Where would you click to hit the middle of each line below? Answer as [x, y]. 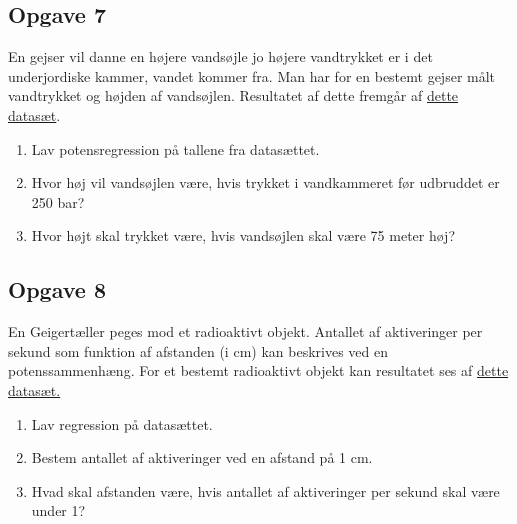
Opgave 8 [57, 289]
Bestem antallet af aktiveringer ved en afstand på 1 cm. [202, 457]
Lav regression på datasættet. [122, 423]
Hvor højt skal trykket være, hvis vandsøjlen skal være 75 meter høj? [243, 235]
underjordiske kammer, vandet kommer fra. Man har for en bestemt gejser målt [252, 75]
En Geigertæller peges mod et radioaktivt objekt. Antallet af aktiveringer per [245, 331]
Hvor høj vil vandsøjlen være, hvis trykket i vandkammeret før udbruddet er [265, 182]
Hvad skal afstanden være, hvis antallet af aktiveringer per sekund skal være [265, 490]
